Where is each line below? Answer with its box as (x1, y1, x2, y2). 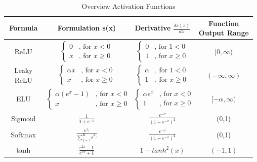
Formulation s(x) (57, 23, 116, 33)
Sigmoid (11, 113, 36, 123)
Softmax (11, 130, 36, 140)
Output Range (199, 28, 249, 38)
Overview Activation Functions (82, 1, 175, 11)
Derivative (134, 23, 171, 33)
